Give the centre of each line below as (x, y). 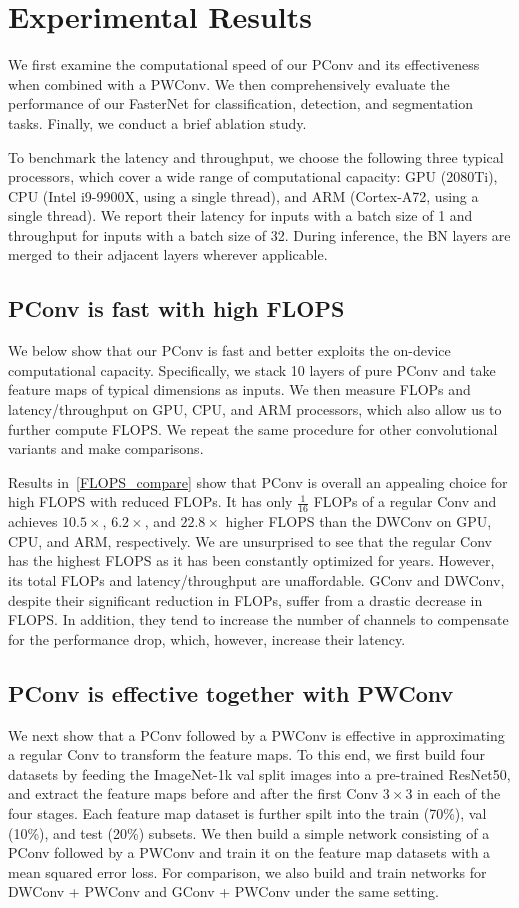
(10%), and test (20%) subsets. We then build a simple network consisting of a (249, 832)
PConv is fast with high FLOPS (176, 308)
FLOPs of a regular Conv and (405, 501)
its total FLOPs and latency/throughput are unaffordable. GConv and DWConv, (256, 580)
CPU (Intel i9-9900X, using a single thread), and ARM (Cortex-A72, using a (243, 195)
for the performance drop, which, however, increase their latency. (207, 638)
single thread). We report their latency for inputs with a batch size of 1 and (240, 215)
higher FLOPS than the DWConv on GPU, (358, 521)
